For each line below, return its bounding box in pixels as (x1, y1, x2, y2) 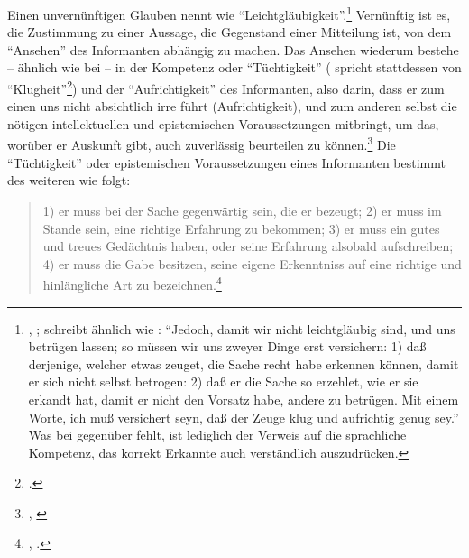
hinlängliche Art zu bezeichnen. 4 (42, 273, 222, 293)
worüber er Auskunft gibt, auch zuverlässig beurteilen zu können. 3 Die (7, 133, 396, 154)
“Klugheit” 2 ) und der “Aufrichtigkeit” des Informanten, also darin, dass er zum (7, 77, 445, 98)
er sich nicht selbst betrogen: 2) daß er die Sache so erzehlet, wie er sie (28, 372, 418, 391)
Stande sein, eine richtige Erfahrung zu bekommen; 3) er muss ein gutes (42, 219, 440, 237)
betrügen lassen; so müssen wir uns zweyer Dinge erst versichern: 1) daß (28, 337, 427, 356)
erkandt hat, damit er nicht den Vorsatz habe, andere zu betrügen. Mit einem (28, 389, 459, 408)
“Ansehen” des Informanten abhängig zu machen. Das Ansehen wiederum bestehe (7, 40, 459, 59)
